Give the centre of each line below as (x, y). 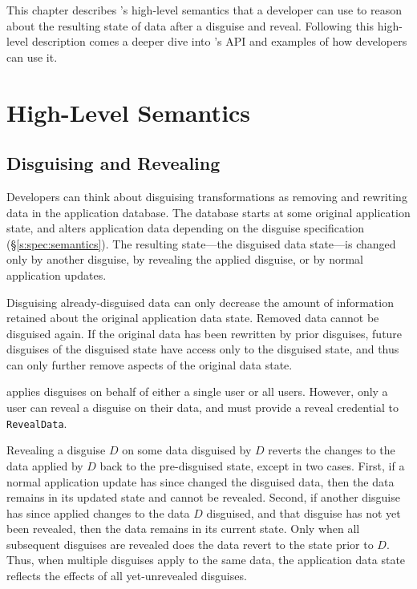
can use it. (32, 56)
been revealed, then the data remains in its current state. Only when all (183, 528)
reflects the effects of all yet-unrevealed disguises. (127, 576)
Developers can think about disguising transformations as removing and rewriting (207, 196)
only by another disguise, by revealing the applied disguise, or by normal (185, 259)
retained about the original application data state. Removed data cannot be (193, 318)
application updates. (57, 274)
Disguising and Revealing (113, 163)
